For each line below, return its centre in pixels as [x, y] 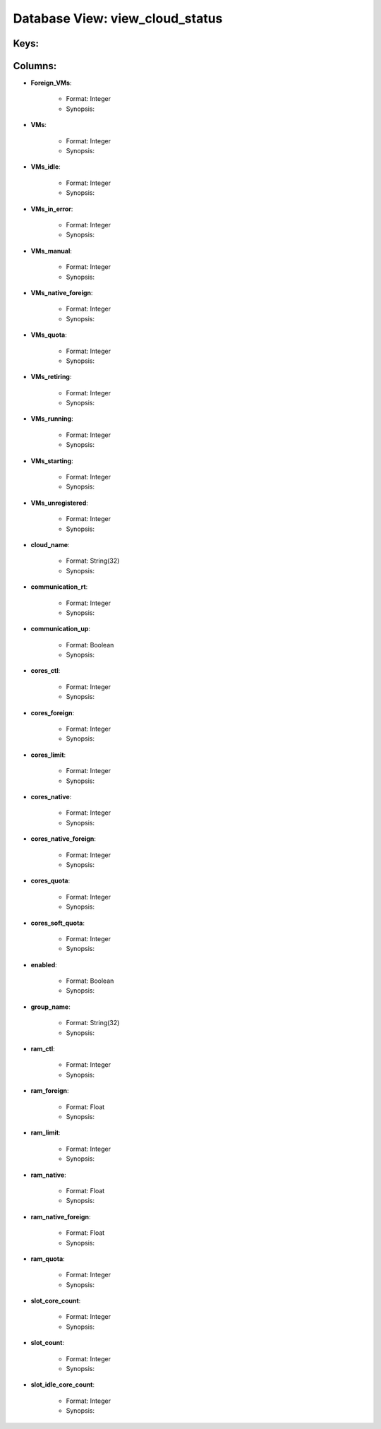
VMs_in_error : [52, 209]
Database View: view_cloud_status [118, 18]
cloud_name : [50, 544]
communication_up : [61, 629]
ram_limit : [46, 1132]
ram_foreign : [50, 1091]
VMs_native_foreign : [62, 292]
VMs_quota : [49, 335]
